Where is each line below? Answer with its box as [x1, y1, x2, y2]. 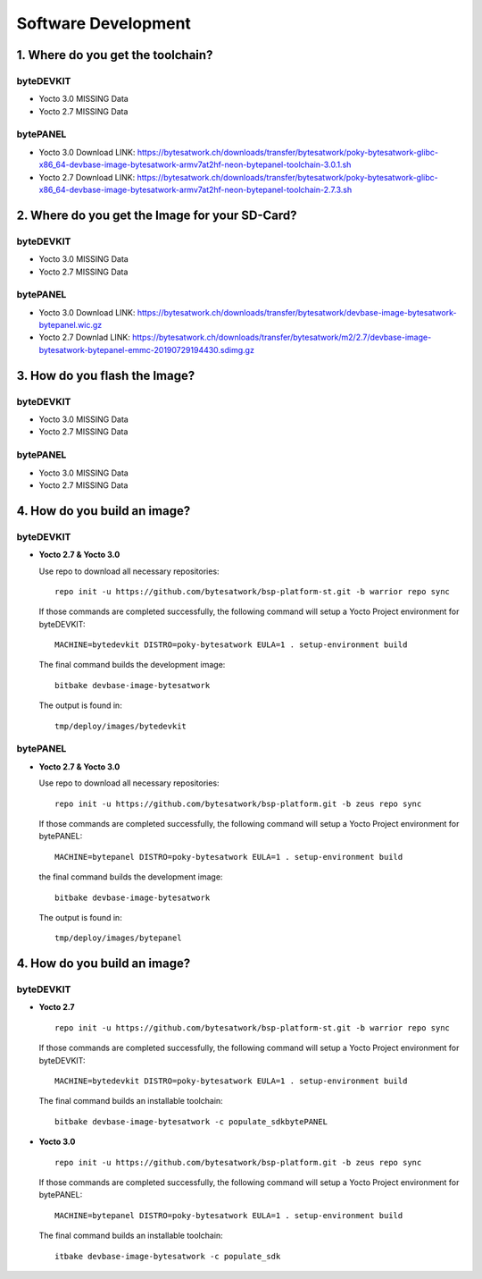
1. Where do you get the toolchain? [16, 47, 213, 63]
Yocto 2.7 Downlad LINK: [38, 332, 131, 343]
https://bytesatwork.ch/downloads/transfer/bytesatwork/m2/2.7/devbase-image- [132, 332, 432, 343]
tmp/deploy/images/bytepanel [54, 933, 182, 943]
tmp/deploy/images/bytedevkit [54, 720, 187, 731]
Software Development [16, 13, 192, 33]
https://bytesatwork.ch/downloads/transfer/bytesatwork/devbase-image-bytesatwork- [137, 307, 457, 317]
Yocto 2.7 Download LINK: [38, 172, 136, 182]
